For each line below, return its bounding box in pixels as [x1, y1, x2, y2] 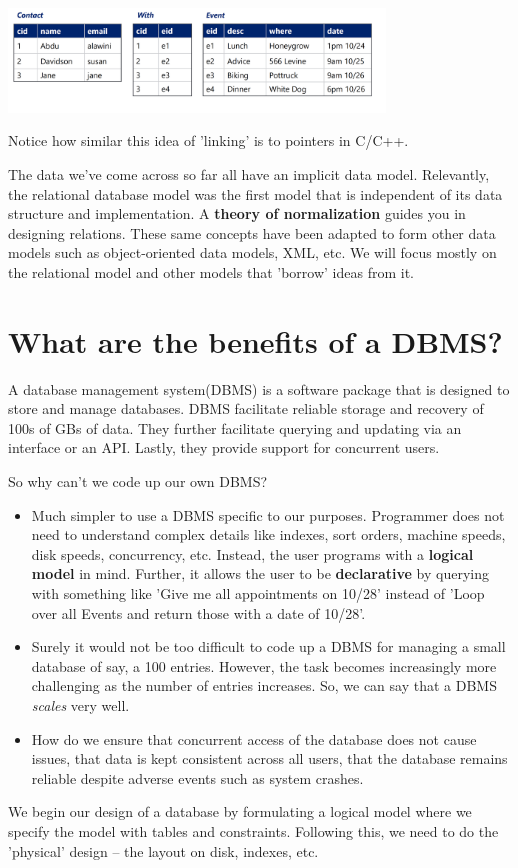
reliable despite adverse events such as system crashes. [31, 767, 364, 788]
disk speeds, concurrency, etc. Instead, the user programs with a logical [31, 543, 474, 564]
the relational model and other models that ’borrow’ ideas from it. [8, 261, 414, 282]
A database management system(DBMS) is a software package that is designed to [8, 378, 510, 399]
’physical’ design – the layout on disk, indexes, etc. [8, 840, 319, 861]
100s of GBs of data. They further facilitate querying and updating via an [8, 417, 462, 438]
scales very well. [31, 695, 130, 715]
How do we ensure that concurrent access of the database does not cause [31, 728, 477, 749]
